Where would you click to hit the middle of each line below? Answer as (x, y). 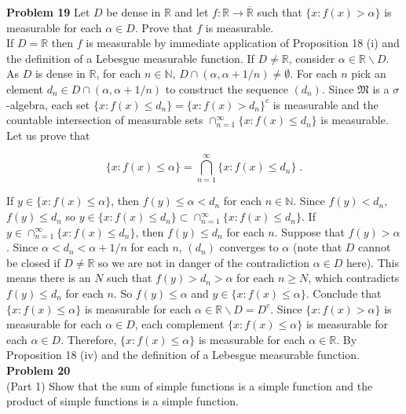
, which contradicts (354, 278)
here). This (372, 262)
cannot (375, 247)
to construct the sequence (227, 88)
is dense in (60, 73)
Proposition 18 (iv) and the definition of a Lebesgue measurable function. (183, 355)
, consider (312, 58)
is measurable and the (326, 104)
